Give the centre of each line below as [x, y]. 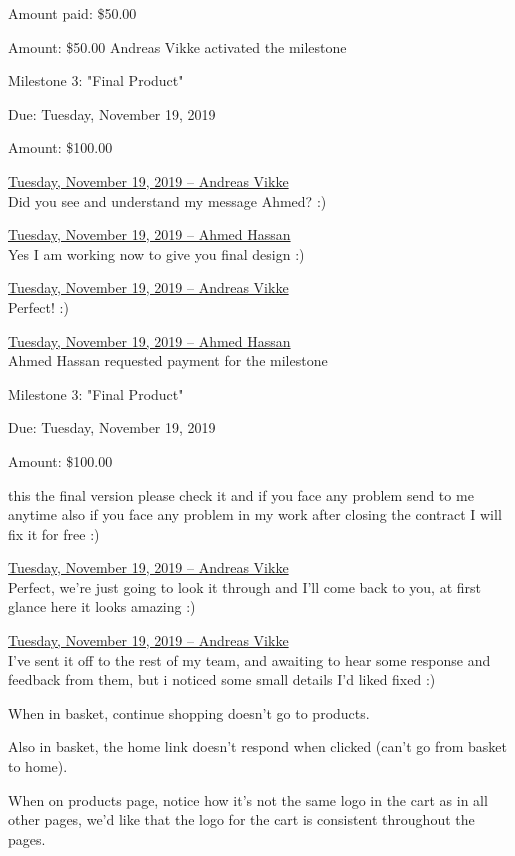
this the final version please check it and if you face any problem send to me [241, 494]
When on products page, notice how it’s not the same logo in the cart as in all [248, 799]
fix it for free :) [54, 533]
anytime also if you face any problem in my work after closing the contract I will [255, 514]
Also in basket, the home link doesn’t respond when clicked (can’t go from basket [257, 746]
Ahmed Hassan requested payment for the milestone [168, 360]
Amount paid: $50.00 [72, 13]
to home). [38, 766]
